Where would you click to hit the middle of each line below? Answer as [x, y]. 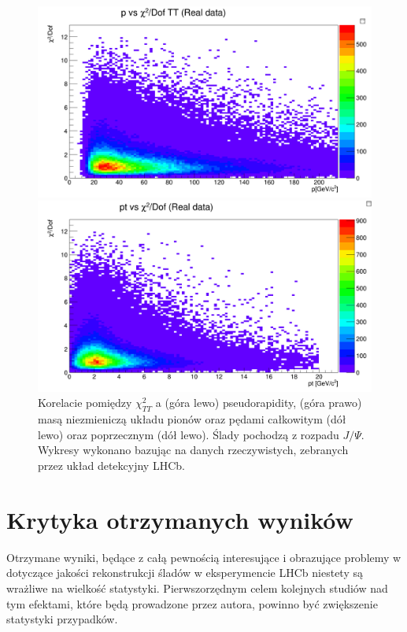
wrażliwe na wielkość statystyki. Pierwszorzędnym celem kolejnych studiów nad [197, 588]
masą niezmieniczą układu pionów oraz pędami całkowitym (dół [192, 419]
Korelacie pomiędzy [85, 403]
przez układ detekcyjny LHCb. [111, 466]
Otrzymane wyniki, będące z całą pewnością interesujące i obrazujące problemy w [204, 557]
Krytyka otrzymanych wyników [180, 519]
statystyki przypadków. [62, 619]
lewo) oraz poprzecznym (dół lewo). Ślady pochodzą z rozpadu [189, 434]
